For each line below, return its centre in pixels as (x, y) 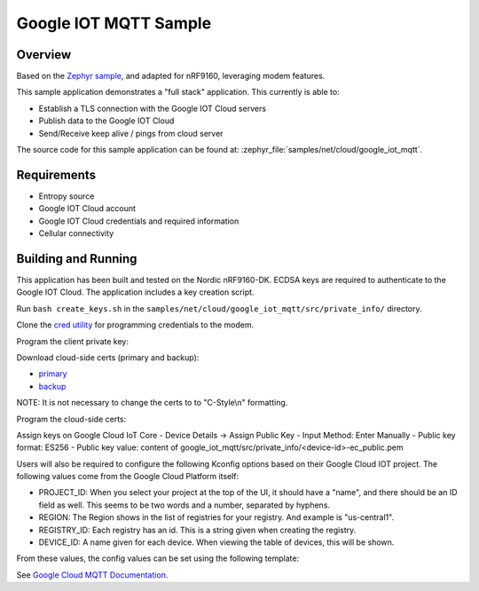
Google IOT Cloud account (87, 209)
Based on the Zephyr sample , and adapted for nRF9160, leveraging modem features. (171, 76)
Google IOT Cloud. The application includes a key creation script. (135, 292)
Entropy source (67, 196)
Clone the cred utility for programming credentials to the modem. (135, 325)
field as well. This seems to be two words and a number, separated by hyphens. (185, 505)
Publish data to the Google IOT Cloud (106, 121)
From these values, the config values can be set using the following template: (158, 558)
